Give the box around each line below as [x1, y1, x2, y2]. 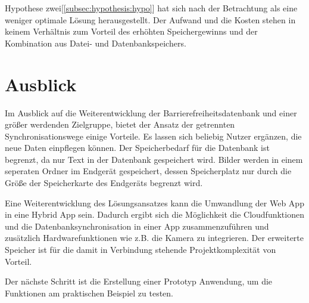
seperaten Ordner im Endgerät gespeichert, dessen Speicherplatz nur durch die [5, 165, 292, 177]
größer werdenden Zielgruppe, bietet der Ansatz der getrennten [5, 118, 235, 131]
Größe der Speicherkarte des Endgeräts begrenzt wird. [5, 177, 203, 189]
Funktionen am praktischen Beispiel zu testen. [5, 286, 173, 299]
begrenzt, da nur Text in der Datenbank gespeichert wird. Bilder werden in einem [5, 153, 303, 165]
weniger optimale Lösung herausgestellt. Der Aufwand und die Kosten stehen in [5, 13, 296, 26]
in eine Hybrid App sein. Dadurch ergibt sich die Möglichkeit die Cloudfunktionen [5, 208, 304, 221]
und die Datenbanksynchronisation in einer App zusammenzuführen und [5, 219, 269, 232]
